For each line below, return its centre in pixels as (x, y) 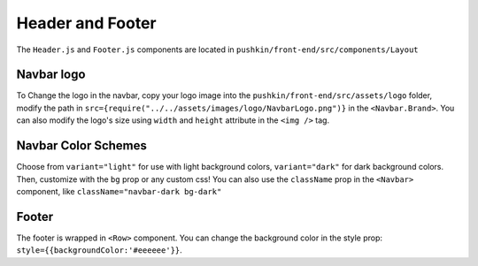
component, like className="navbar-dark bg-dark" (119, 191)
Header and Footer (86, 23)
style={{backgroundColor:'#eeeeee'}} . (100, 250)
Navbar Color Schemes (82, 146)
